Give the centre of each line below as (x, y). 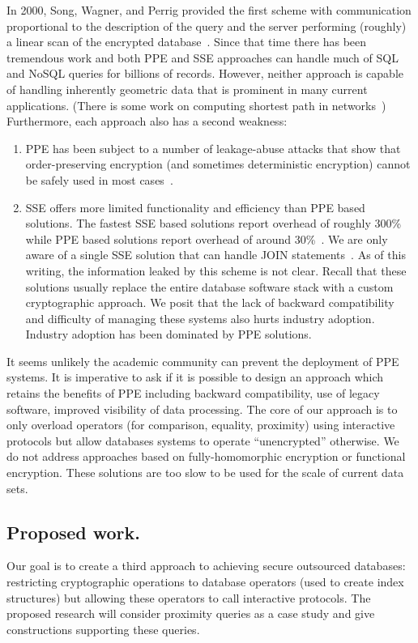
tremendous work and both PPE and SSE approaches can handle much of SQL (203, 57)
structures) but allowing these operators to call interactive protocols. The (189, 597)
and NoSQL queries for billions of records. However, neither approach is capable (205, 73)
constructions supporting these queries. (103, 629)
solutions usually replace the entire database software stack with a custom (209, 286)
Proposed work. (74, 532)
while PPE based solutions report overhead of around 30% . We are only (207, 238)
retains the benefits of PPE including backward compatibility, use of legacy (193, 393)
